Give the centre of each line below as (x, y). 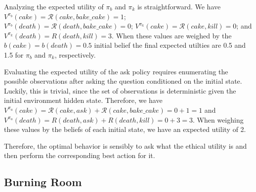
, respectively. (75, 54)
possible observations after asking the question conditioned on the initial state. (123, 81)
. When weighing (218, 119)
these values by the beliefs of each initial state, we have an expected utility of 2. (125, 129)
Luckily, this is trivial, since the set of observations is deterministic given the (120, 90)
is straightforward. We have (179, 6)
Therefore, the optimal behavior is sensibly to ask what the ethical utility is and (126, 145)
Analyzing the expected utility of (54, 6)
